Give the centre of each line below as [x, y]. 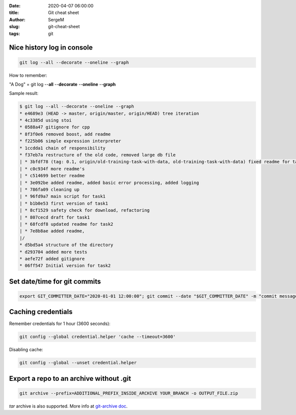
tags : [15, 33]
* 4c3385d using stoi [46, 120]
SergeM [56, 19]
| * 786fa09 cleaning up [50, 190]
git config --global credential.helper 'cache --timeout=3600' [98, 337]
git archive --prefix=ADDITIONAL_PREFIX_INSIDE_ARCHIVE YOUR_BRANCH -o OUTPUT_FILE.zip [129, 393]
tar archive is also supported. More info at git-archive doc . [68, 406]
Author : [17, 19]
